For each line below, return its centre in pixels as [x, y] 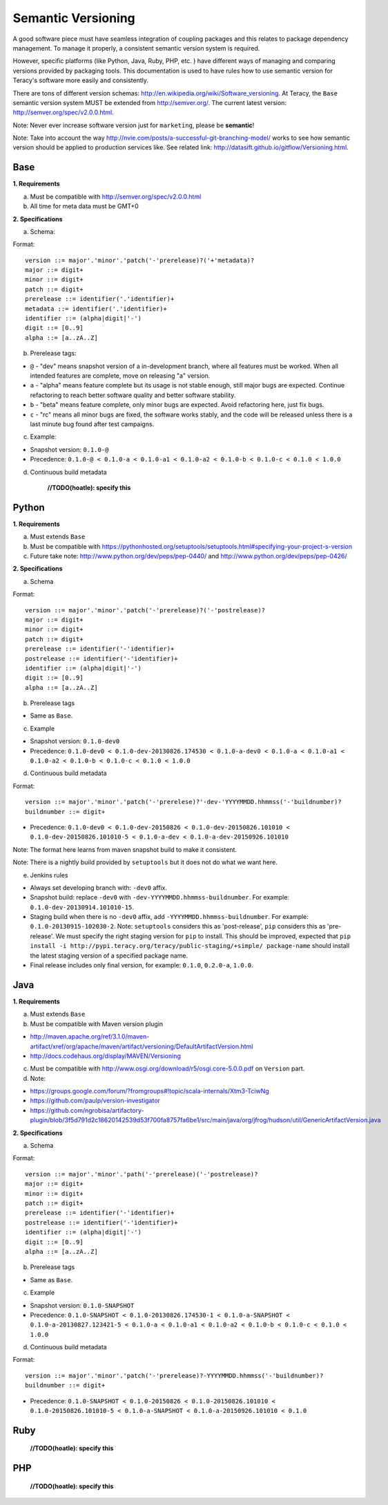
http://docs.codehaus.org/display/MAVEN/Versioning [105, 1056]
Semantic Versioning [74, 18]
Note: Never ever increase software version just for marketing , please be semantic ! [134, 125]
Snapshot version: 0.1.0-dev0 [75, 741]
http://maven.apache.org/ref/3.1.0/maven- [90, 1037]
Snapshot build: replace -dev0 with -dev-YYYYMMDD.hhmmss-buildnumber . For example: [160, 897]
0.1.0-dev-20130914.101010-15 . [82, 907]
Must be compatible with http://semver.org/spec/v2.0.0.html [116, 197]
